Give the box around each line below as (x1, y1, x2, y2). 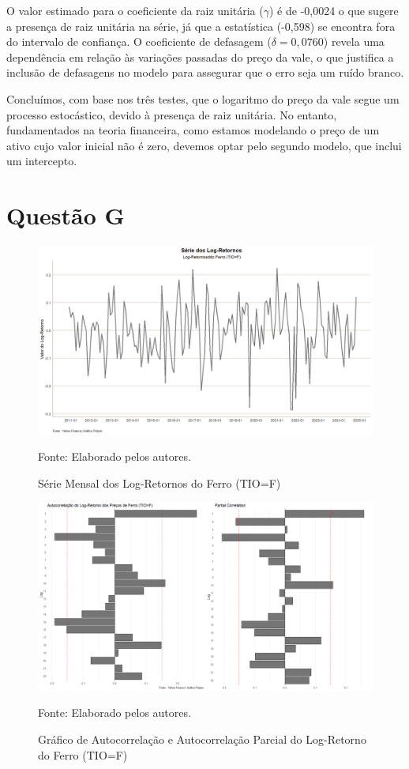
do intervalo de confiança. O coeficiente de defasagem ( (6, 33, 272, 50)
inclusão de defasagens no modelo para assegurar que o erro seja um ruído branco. (6, 64, 404, 81)
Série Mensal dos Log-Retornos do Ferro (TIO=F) (38, 474, 281, 491)
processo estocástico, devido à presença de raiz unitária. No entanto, (6, 106, 337, 123)
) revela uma (323, 33, 385, 50)
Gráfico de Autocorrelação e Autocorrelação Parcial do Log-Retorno (38, 731, 366, 748)
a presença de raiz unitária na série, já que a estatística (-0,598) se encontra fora (6, 17, 396, 34)
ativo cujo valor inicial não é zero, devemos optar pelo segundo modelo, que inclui (6, 137, 402, 153)
